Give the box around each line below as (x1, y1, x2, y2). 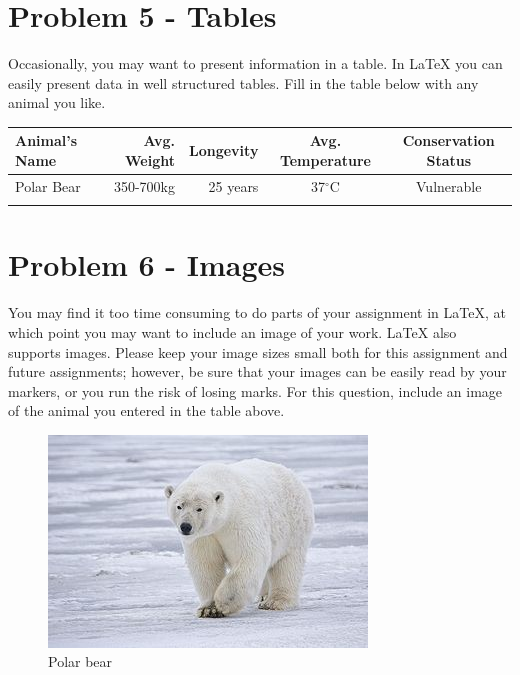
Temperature (279, 150, 371, 170)
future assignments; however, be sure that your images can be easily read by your (8, 361, 507, 382)
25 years (208, 175, 259, 196)
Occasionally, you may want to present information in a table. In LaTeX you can (8, 53, 503, 74)
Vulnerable (416, 175, 482, 196)
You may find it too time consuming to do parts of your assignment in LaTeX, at (8, 302, 506, 323)
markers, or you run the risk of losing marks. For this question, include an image (8, 380, 503, 401)
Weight (125, 150, 175, 170)
